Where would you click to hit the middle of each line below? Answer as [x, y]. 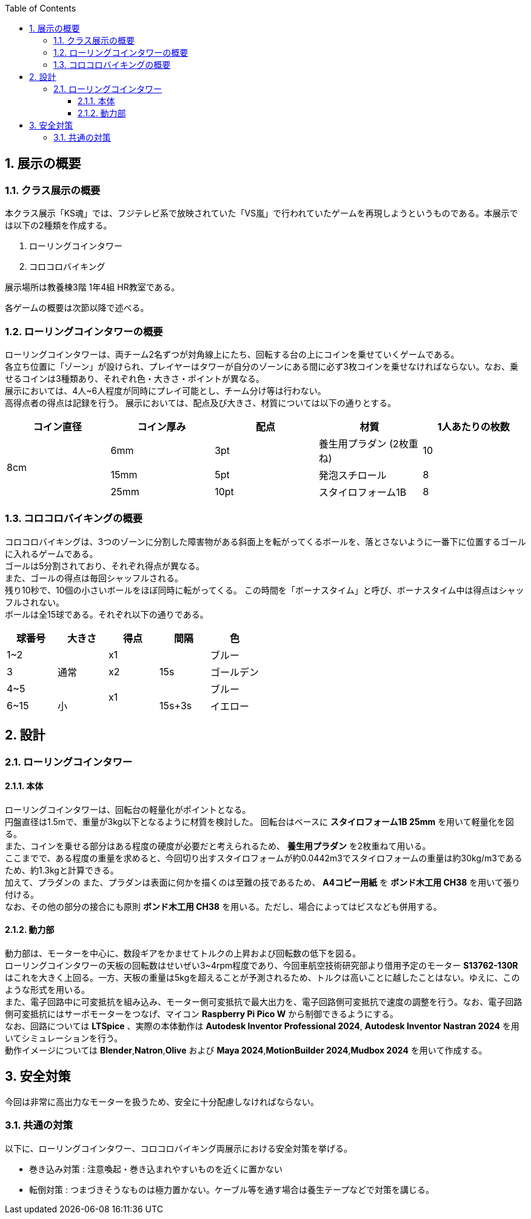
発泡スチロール [352, 475]
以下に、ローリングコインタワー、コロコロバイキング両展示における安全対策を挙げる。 [179, 1148]
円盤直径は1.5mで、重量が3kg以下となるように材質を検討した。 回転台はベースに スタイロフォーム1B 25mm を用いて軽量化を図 [259, 821]
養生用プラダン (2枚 [363, 443]
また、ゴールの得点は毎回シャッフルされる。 [94, 578]
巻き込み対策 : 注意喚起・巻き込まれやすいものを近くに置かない [156, 1169]
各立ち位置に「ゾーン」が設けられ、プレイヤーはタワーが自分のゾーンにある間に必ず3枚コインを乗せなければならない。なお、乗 [262, 366]
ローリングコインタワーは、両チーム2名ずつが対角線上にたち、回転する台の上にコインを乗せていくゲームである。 [232, 354]
